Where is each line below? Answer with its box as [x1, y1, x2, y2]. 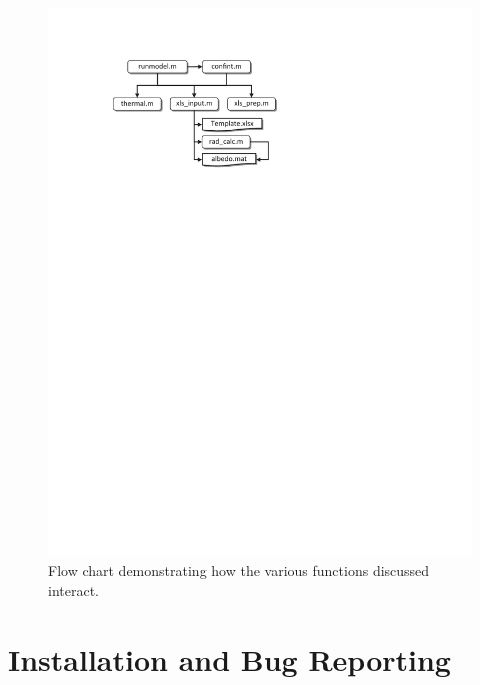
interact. [48, 580, 99, 601]
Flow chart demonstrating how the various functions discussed [48, 560, 430, 581]
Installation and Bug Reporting [8, 638, 451, 679]
